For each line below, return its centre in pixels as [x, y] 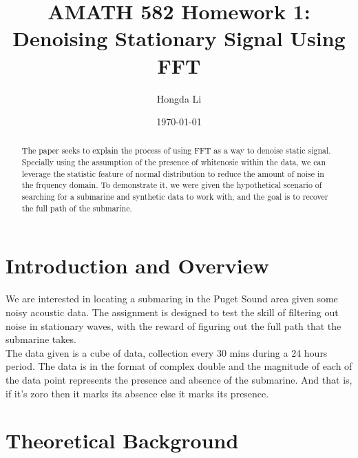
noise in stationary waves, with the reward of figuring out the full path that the [173, 325]
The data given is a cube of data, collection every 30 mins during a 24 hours [167, 352]
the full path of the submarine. [77, 208]
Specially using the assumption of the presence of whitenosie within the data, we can [174, 162]
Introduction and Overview [137, 266]
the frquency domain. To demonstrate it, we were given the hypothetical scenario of [172, 185]
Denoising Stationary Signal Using [179, 38]
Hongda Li [179, 98]
